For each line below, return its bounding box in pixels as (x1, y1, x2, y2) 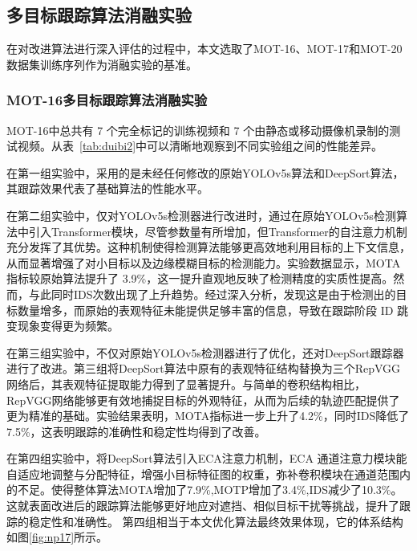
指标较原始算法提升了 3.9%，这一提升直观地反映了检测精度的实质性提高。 (6, 270, 394, 287)
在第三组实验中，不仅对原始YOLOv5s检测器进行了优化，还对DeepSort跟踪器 (6, 344, 404, 361)
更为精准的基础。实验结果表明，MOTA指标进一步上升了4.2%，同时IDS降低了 (6, 407, 410, 424)
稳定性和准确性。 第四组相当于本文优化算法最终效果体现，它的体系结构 (28, 512, 403, 529)
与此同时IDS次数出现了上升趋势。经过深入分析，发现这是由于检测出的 (28, 285, 396, 302)
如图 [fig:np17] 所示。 (6, 529, 108, 545)
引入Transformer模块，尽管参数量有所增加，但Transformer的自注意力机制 (28, 222, 407, 239)
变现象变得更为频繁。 (6, 317, 119, 334)
